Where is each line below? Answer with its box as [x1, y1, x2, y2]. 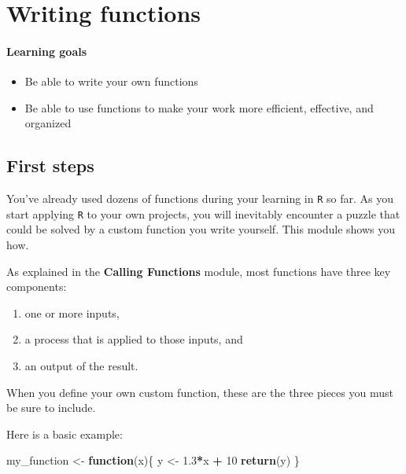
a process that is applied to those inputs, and [24, 331, 243, 347]
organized [24, 115, 72, 131]
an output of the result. [24, 358, 138, 374]
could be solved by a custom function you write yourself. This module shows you [6, 221, 396, 237]
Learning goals [6, 42, 87, 59]
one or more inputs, [24, 304, 120, 321]
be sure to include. [6, 399, 96, 416]
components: [6, 278, 67, 295]
